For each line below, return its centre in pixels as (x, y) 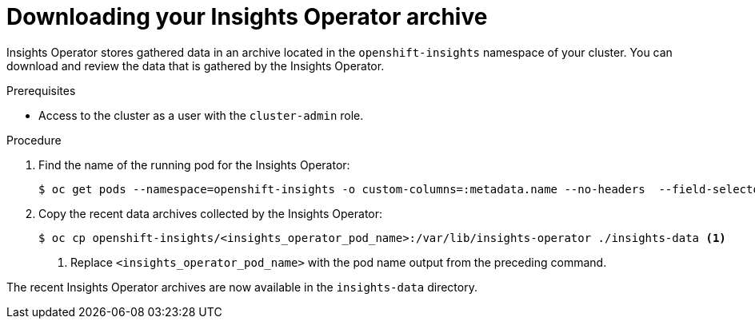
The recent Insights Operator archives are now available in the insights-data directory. (242, 287)
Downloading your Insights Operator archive (247, 17)
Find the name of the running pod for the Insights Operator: (194, 164)
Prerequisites (41, 90)
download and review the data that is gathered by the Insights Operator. (196, 65)
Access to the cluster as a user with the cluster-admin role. (201, 115)
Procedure (34, 140)
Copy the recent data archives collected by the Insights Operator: (211, 213)
